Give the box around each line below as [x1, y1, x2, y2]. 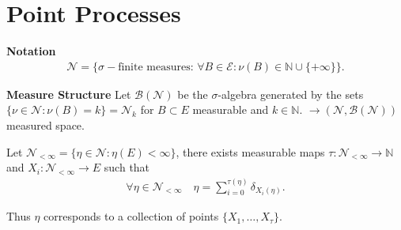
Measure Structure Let [6, 85, 131, 102]
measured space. [6, 116, 85, 133]
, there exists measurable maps [176, 143, 325, 160]
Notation [6, 43, 56, 59]
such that [104, 159, 150, 175]
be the [177, 85, 208, 102]
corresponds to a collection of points [44, 208, 219, 224]
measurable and [192, 101, 269, 118]
